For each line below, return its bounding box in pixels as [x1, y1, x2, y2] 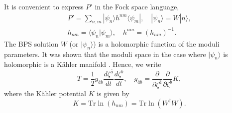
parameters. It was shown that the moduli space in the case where [4, 49, 206, 59]
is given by [97, 88, 129, 98]
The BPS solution [4, 38, 58, 49]
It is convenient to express [4, 1, 84, 11]
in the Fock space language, [95, 1, 179, 11]
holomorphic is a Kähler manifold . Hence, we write [4, 59, 161, 69]
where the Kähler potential [4, 88, 86, 98]
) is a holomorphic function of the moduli [93, 38, 220, 49]
